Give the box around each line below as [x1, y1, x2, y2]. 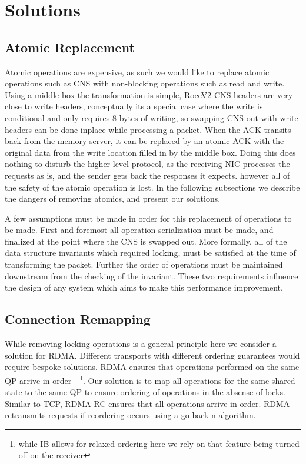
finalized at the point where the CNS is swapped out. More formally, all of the [5, 235, 287, 247]
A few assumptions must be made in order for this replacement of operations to [5, 212, 292, 224]
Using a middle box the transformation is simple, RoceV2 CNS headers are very [5, 88, 293, 101]
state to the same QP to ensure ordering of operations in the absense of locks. [5, 386, 285, 398]
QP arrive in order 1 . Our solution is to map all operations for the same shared [5, 372, 295, 386]
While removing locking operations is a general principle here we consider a [5, 338, 277, 350]
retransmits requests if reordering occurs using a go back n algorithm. [5, 409, 256, 421]
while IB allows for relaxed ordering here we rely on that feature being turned [18, 437, 300, 449]
